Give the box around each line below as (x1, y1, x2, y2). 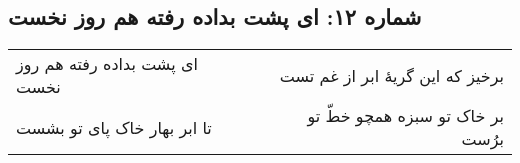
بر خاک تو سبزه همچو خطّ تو (307, 104, 504, 128)
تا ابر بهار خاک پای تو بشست (16, 115, 212, 139)
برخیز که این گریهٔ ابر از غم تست (279, 63, 504, 87)
